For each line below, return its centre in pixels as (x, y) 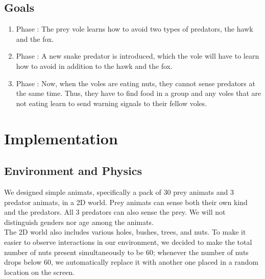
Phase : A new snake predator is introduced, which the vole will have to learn (138, 56)
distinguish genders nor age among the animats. (79, 222)
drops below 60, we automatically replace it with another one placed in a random (131, 262)
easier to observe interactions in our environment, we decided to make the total (128, 242)
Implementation (61, 138)
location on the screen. (40, 272)
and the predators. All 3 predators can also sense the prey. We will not (115, 212)
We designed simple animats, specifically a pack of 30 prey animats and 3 (119, 192)
